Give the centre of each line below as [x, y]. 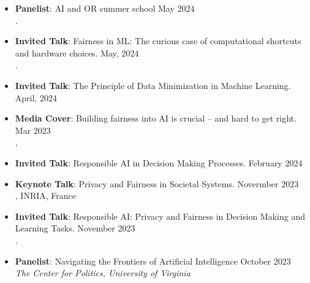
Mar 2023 [33, 130]
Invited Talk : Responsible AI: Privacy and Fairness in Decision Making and [160, 216]
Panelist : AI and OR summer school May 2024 [105, 8]
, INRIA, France [46, 196]
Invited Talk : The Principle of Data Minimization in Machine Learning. [153, 85]
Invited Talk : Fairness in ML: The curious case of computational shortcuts [158, 41]
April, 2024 [36, 97]
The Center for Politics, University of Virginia [103, 273]
